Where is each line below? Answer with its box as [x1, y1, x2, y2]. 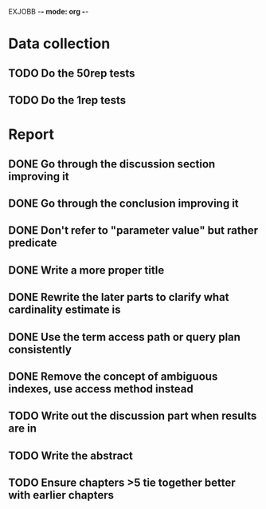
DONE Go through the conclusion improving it [8, 196, 239, 210]
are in [8, 422, 37, 436]
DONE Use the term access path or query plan [8, 330, 241, 344]
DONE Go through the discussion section [8, 157, 216, 171]
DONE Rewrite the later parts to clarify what [8, 290, 229, 304]
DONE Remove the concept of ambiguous [8, 369, 218, 383]
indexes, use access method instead [8, 382, 194, 396]
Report [8, 125, 54, 144]
